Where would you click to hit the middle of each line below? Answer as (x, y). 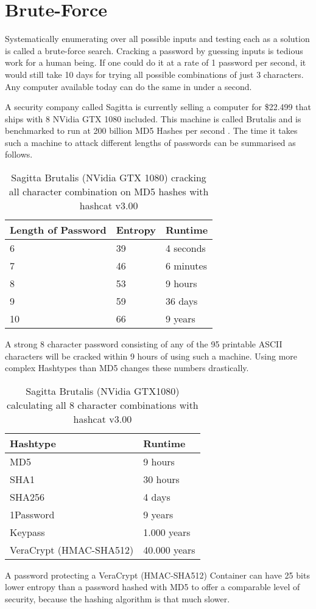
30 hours (161, 479)
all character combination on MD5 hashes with (109, 192)
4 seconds (185, 248)
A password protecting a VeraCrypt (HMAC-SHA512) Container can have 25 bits (157, 575)
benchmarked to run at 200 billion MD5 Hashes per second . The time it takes (151, 130)
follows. (19, 154)
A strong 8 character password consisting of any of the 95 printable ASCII (144, 344)
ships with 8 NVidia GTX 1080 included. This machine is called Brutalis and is (153, 118)
